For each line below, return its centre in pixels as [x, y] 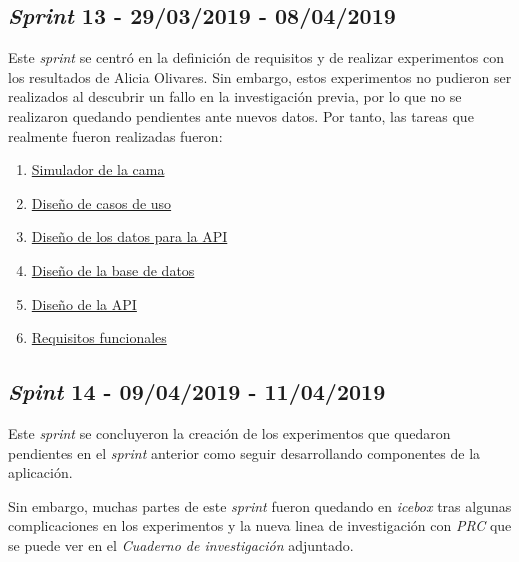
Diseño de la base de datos [113, 269]
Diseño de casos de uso [101, 202]
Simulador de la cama [98, 169]
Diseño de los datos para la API [129, 236]
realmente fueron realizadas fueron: [115, 135]
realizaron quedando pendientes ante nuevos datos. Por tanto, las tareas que [241, 115]
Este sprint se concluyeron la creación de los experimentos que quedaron [229, 432]
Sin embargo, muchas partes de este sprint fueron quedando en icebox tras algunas [260, 505]
